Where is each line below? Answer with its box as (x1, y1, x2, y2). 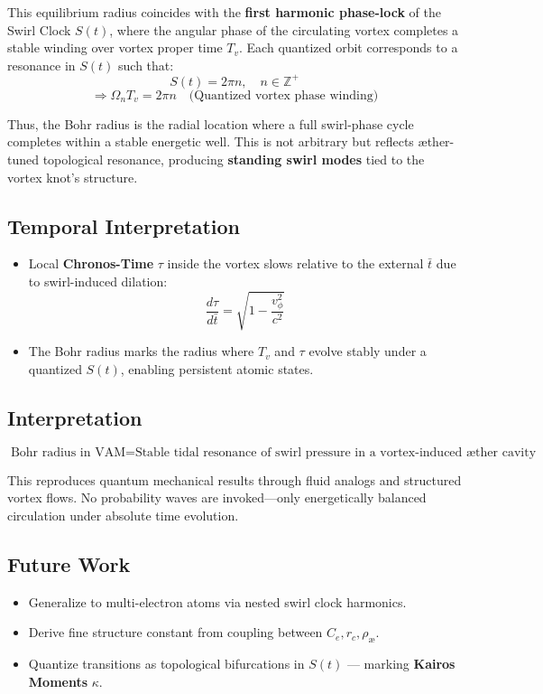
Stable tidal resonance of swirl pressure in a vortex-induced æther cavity (134, 445, 537, 459)
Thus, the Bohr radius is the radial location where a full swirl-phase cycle (7, 114, 414, 133)
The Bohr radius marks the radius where (28, 342, 254, 361)
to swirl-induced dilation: (28, 272, 168, 291)
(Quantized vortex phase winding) (189, 89, 379, 102)
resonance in (7, 55, 76, 74)
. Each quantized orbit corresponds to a (239, 38, 458, 57)
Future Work (7, 549, 131, 577)
